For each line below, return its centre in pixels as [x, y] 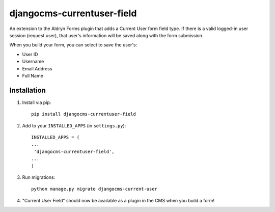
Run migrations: [39, 177]
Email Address [37, 68]
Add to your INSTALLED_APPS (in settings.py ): [74, 125]
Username [33, 62]
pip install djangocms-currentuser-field [84, 114]
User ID [30, 54]
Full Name [33, 75]
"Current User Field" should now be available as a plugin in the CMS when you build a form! [118, 200]
